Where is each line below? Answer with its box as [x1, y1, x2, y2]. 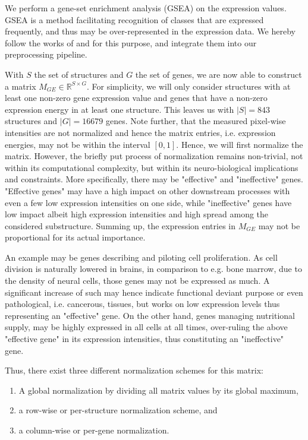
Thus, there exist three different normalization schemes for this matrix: [5, 364, 263, 376]
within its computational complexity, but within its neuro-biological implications [5, 161, 298, 173]
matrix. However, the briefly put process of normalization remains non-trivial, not [5, 150, 303, 162]
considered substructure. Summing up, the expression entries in [5, 219, 236, 232]
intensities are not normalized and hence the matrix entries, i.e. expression [5, 126, 276, 138]
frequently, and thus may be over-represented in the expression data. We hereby [5, 25, 296, 37]
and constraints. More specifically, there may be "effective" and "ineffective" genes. [5, 173, 303, 185]
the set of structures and [34, 68, 124, 80]
